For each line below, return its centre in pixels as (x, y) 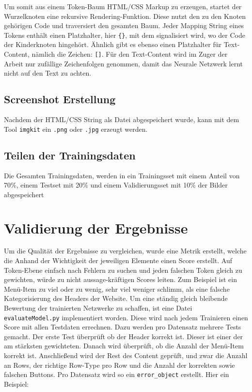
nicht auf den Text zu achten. (48, 73)
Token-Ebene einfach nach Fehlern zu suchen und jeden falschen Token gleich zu (123, 270)
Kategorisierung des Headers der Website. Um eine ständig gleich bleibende (116, 298)
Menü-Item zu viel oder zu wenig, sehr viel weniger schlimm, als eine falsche (117, 289)
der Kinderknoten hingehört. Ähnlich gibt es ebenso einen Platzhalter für (113, 44)
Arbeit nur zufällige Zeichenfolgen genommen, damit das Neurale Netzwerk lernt (123, 63)
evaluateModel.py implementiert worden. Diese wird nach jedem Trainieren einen (126, 317)
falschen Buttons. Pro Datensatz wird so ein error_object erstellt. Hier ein (117, 374)
